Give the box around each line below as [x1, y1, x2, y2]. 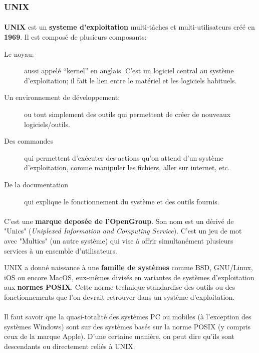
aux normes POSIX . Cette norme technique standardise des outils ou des [4, 282, 235, 292]
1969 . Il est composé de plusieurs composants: [4, 32, 147, 42]
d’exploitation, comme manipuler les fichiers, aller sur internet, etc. [24, 162, 230, 173]
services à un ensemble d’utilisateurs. [4, 245, 118, 256]
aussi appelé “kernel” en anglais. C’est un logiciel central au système [24, 65, 234, 76]
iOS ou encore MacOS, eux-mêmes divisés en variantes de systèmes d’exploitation [4, 272, 254, 282]
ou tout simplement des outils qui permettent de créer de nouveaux [24, 109, 231, 119]
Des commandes [4, 136, 53, 146]
